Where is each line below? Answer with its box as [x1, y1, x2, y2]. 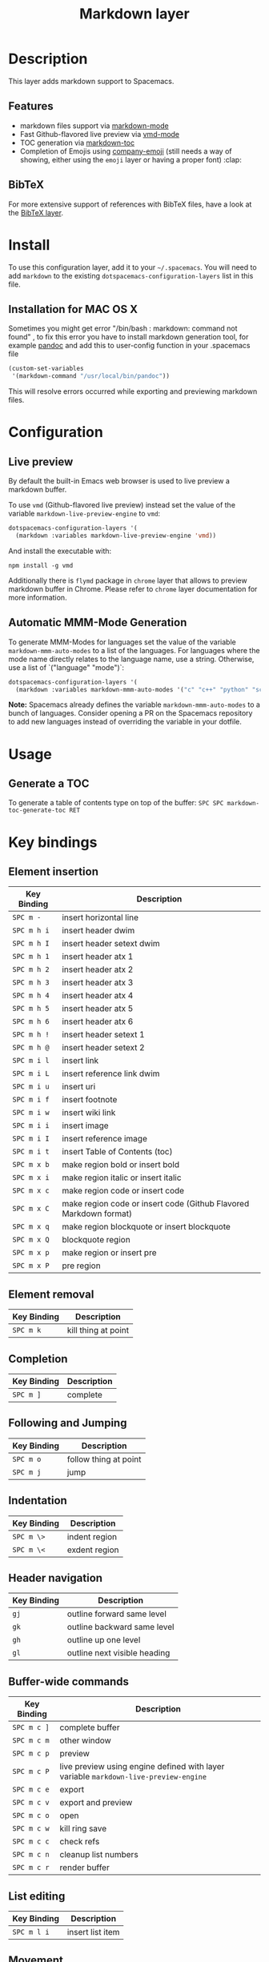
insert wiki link [62, 1107, 116, 1118]
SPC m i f [12, 1095, 50, 1105]
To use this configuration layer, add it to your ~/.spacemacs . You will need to [8, 262, 258, 272]
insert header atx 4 [62, 990, 134, 1001]
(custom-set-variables [8, 365, 84, 373]
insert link [62, 1055, 99, 1066]
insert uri [62, 1081, 96, 1093]
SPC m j [12, 1467, 42, 1477]
